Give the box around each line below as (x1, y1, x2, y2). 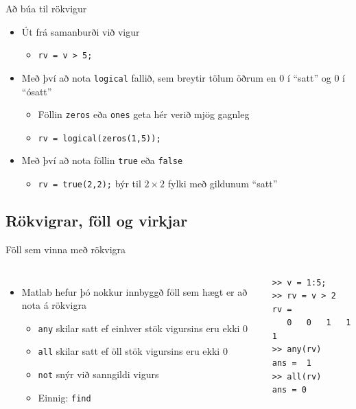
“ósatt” (21, 84, 52, 98)
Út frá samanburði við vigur (21, 24, 140, 38)
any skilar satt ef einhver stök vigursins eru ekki (38, 320, 240, 335)
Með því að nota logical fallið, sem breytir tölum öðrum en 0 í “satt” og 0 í (21, 70, 345, 84)
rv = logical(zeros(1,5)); (38, 133, 161, 143)
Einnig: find (38, 390, 91, 404)
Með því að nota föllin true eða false (21, 153, 183, 167)
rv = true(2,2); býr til (38, 176, 141, 191)
